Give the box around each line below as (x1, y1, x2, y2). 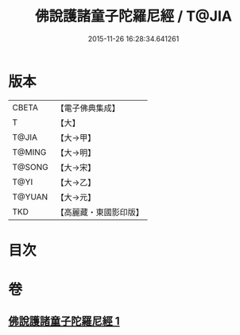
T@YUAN (12, 191, 48, 202)
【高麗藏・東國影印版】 (56, 206, 145, 218)
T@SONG (12, 161, 49, 172)
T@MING (12, 146, 47, 157)
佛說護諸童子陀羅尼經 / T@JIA (34, 7, 233, 25)
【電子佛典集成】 (56, 102, 121, 114)
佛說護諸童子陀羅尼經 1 (8, 314, 121, 328)
